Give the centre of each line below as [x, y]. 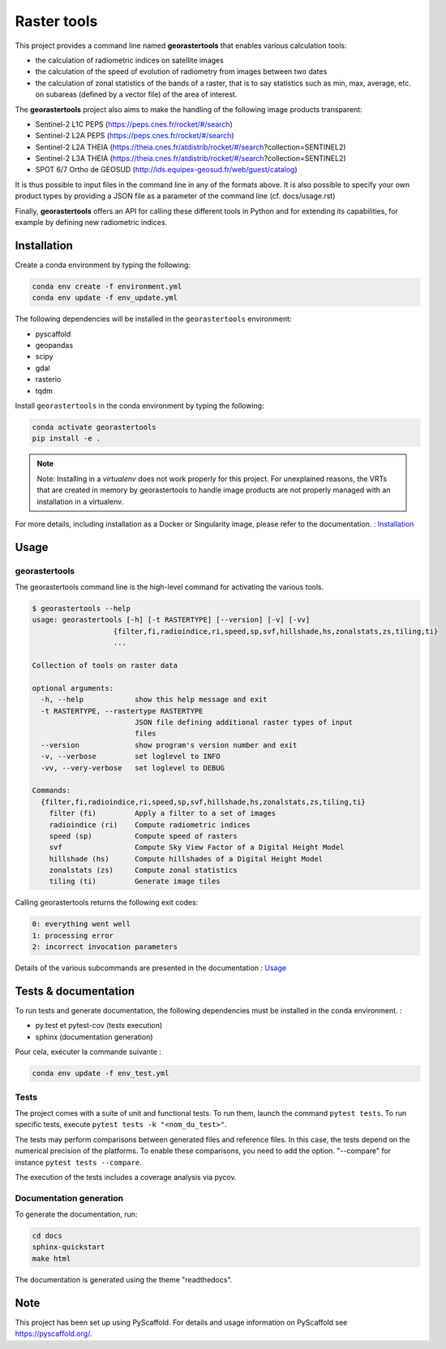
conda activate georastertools [94, 427]
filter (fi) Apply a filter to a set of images [163, 813]
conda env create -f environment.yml [107, 286]
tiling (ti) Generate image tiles [135, 881]
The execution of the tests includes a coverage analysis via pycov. [126, 1177]
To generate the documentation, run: [76, 1214]
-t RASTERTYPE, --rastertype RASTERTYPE [122, 711]
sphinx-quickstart [69, 1247]
